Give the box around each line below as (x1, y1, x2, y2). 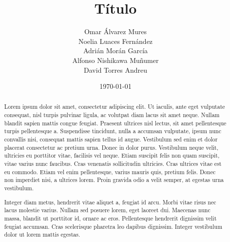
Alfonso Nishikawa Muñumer (72, 55, 159, 65)
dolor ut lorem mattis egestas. (4, 230, 80, 239)
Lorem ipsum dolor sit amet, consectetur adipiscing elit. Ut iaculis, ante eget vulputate (4, 102, 225, 111)
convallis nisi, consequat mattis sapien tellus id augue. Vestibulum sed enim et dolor (4, 135, 218, 143)
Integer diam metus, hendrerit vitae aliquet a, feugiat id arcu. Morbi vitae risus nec (4, 198, 216, 206)
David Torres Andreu (84, 64, 147, 75)
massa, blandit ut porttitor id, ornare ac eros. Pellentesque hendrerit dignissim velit (4, 214, 217, 222)
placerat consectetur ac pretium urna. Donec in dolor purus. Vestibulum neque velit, (4, 143, 219, 151)
